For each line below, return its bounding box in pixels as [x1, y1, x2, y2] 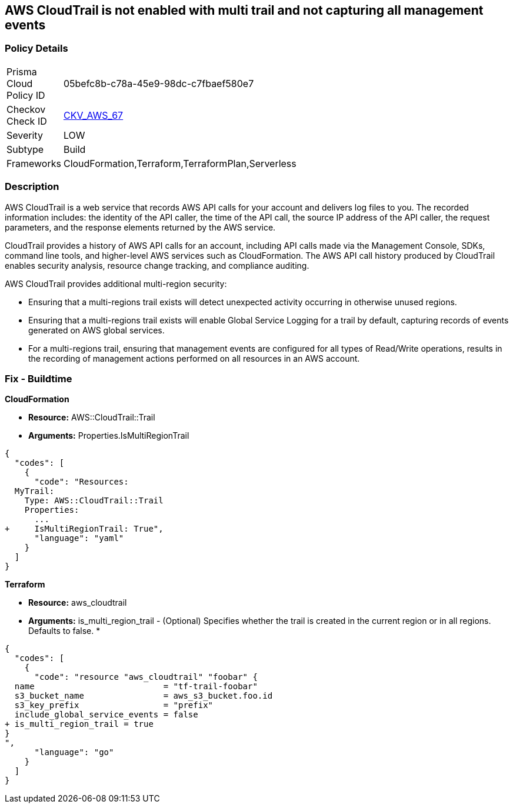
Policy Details [5, 42, 68, 55]
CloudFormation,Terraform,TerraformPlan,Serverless [63, 157, 297, 169]
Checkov [6, 103, 46, 115]
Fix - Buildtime [5, 372, 72, 385]
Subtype [6, 143, 44, 155]
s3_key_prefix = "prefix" [14, 700, 214, 710]
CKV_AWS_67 [63, 109, 124, 121]
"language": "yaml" [34, 533, 124, 543]
